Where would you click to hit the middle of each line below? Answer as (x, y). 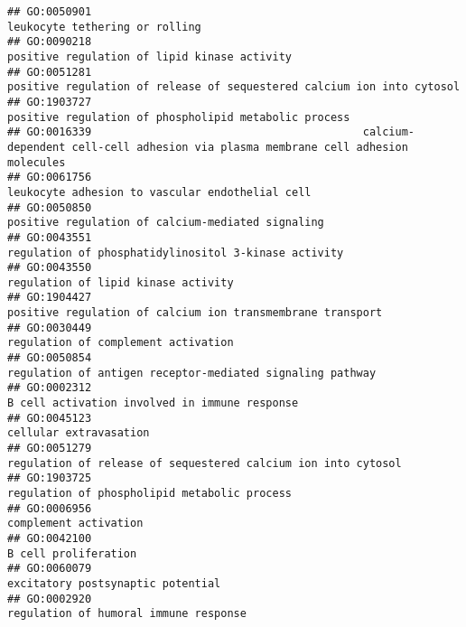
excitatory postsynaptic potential (114, 583)
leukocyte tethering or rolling (104, 27)
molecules (37, 162)
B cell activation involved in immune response (153, 403)
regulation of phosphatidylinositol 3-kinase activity (176, 253)
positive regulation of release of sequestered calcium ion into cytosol (234, 87)
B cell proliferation (72, 553)
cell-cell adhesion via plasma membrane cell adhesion (240, 147)
